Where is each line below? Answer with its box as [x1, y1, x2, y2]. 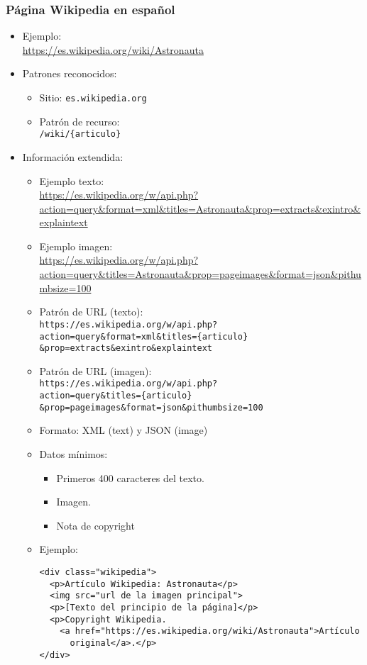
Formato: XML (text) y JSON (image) [39, 423, 208, 437]
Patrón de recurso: [39, 113, 120, 128]
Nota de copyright [56, 518, 135, 532]
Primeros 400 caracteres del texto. [56, 470, 204, 485]
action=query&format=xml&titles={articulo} [39, 331, 248, 342]
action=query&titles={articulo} [39, 391, 192, 401]
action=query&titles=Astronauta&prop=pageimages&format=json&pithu [39, 267, 361, 281]
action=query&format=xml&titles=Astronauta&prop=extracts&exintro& [39, 201, 361, 216]
